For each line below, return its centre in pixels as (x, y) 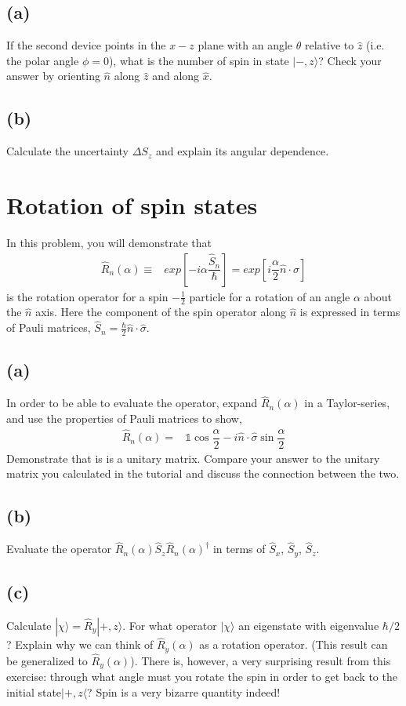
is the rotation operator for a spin (87, 296)
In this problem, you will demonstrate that (109, 242)
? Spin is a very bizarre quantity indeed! (184, 691)
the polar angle (43, 60)
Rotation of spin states (132, 204)
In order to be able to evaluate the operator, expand (132, 403)
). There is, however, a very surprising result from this (261, 660)
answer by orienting (53, 76)
